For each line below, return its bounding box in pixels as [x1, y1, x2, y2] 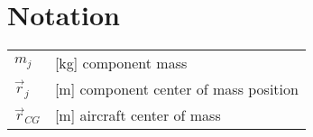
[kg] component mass [54, 52, 188, 74]
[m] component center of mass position [54, 78, 299, 100]
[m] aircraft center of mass [54, 105, 221, 126]
